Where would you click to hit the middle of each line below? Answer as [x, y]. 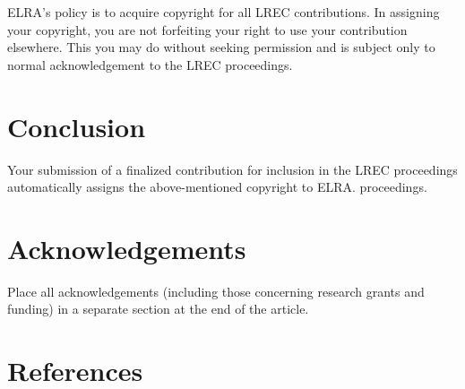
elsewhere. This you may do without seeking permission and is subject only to [221, 47]
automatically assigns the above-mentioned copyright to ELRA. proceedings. [217, 187]
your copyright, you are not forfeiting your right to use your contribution [207, 29]
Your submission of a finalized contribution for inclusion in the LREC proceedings [232, 169]
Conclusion [77, 126]
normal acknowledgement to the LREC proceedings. [150, 64]
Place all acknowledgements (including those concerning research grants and [216, 291]
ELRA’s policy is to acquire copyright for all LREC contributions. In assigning [224, 12]
